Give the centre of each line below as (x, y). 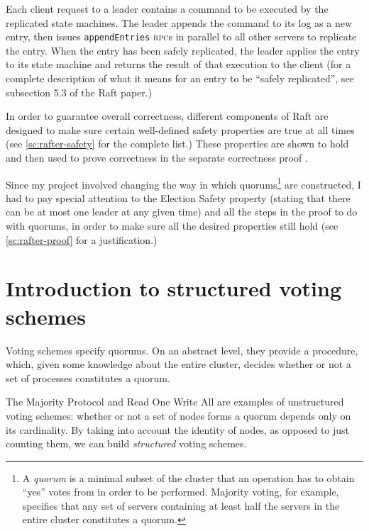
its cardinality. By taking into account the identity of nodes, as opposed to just (178, 429)
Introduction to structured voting (174, 288)
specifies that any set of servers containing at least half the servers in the (181, 505)
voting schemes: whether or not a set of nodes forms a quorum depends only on (178, 415)
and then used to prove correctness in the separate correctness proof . (157, 157)
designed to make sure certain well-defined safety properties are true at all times (180, 129)
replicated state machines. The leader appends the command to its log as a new (179, 22)
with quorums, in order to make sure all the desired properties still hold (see (172, 226)
